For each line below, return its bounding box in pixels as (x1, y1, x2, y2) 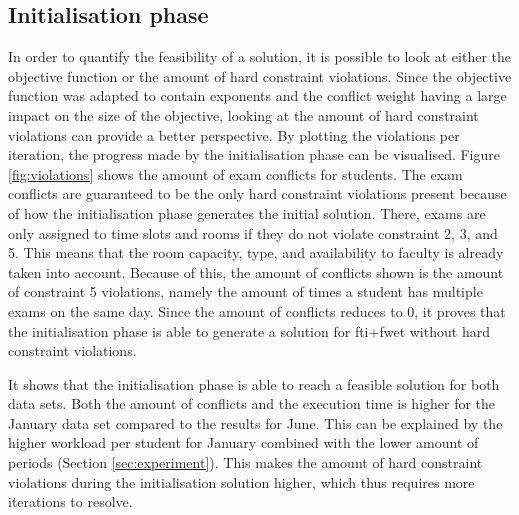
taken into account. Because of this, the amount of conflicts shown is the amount (8, 261, 504, 282)
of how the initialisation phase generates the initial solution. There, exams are (8, 202, 486, 223)
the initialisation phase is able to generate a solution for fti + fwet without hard (8, 320, 490, 341)
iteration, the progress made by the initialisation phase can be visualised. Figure (8, 144, 500, 165)
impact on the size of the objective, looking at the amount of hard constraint (8, 104, 479, 125)
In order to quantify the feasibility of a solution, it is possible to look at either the (8, 46, 511, 67)
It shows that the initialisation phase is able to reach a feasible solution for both (8, 373, 500, 394)
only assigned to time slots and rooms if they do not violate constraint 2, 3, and (8, 222, 498, 243)
